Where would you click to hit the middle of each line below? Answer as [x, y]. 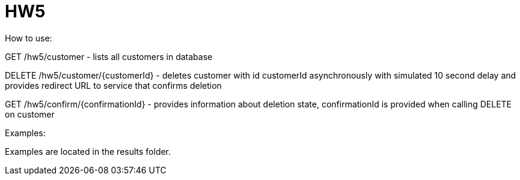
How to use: [29, 38]
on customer [30, 114]
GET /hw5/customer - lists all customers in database [109, 56]
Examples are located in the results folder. [88, 151]
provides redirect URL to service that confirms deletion [113, 85]
